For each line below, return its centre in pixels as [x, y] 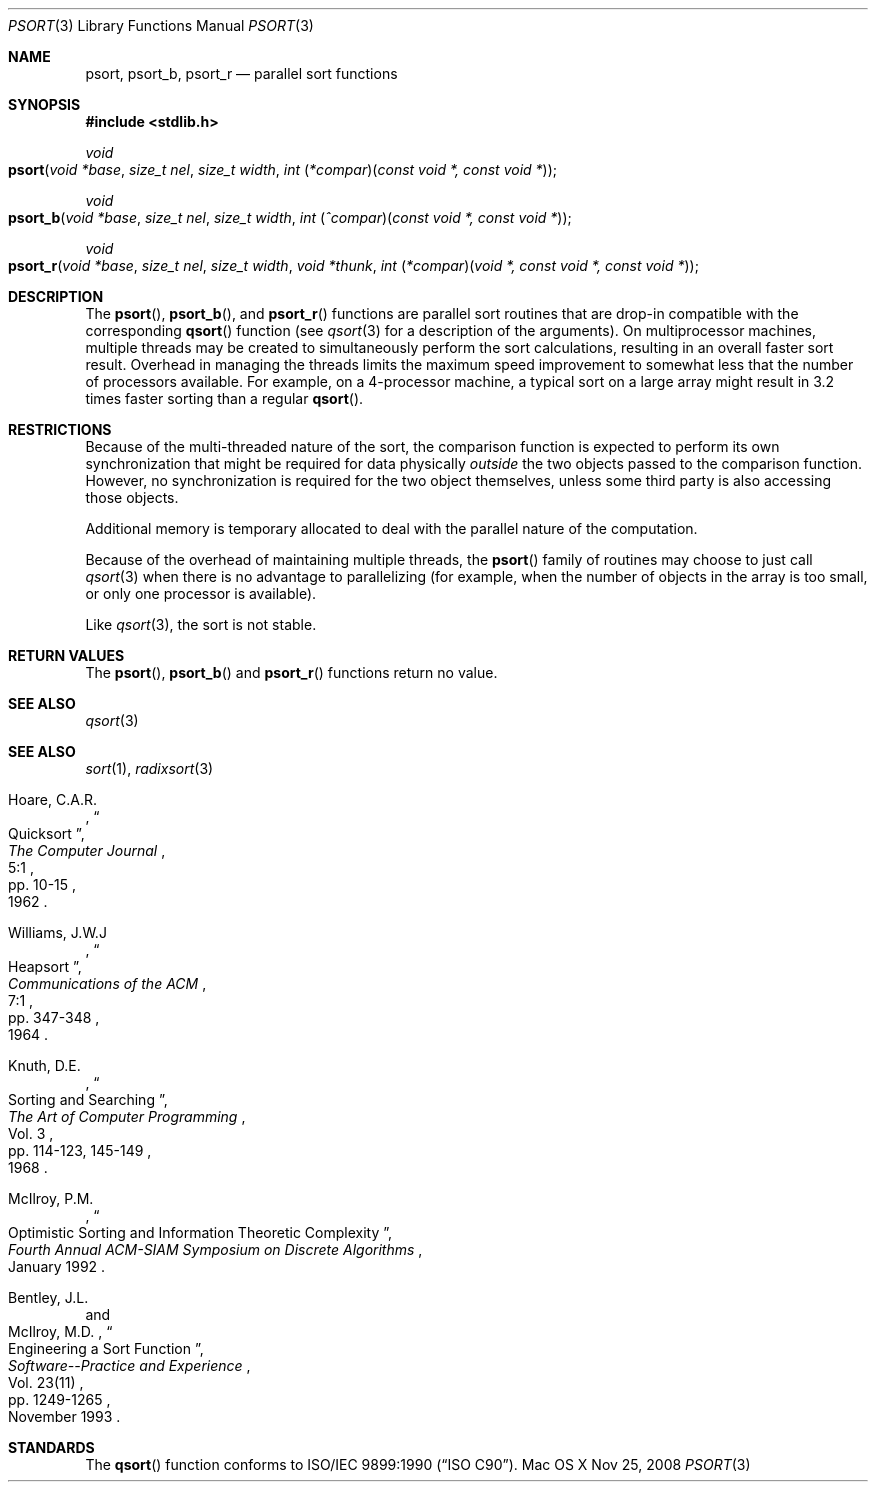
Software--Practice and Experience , [129, 1365]
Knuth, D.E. [44, 1065]
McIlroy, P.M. [51, 1198]
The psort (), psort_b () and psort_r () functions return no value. [291, 672]
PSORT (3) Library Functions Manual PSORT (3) [161, 25]
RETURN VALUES [66, 655]
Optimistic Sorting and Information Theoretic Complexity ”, [200, 1232]
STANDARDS [51, 1447]
